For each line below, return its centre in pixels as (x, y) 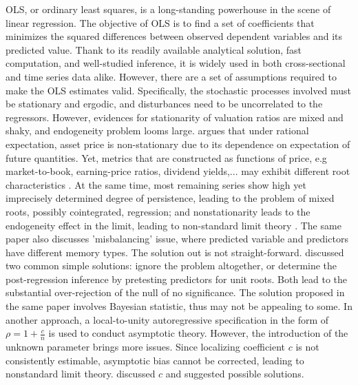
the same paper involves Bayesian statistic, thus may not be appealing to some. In (179, 306)
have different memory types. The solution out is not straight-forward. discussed (175, 252)
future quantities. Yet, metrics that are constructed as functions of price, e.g (166, 157)
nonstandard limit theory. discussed (81, 374)
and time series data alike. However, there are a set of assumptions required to (171, 76)
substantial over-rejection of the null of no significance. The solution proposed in (175, 292)
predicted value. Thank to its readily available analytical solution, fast (154, 49)
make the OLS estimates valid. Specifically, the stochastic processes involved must (179, 90)
